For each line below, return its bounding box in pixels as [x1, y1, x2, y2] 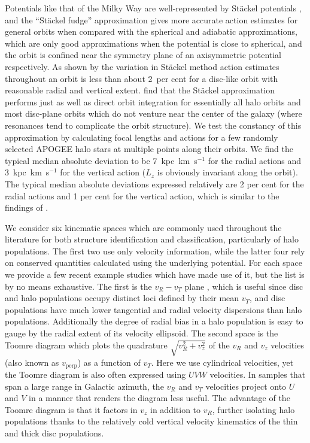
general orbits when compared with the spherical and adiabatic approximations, [5, 25, 297, 38]
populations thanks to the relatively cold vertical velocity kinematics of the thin [5, 415, 298, 427]
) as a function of [77, 356, 141, 368]
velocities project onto [205, 380, 287, 392]
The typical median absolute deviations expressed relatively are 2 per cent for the [5, 177, 304, 190]
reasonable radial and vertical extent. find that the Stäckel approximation [5, 84, 275, 96]
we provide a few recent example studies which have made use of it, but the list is [5, 268, 305, 281]
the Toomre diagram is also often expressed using [5, 368, 186, 381]
